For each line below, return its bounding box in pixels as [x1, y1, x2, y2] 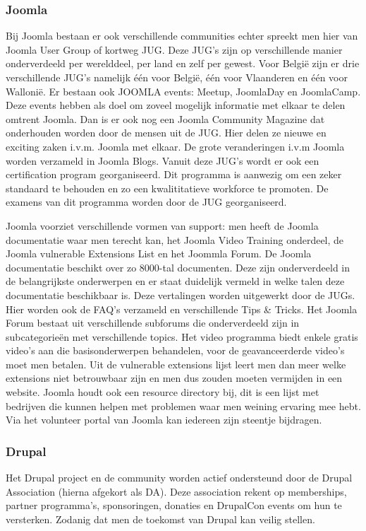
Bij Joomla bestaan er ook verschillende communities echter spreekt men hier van [6, 28, 358, 43]
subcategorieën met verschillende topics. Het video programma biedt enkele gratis [6, 329, 358, 344]
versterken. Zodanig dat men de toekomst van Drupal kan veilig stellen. [6, 511, 315, 526]
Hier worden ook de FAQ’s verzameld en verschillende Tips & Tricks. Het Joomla [6, 301, 358, 316]
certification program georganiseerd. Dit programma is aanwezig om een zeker [6, 167, 342, 182]
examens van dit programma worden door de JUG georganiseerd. [6, 194, 287, 209]
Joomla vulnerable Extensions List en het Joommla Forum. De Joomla [6, 246, 312, 261]
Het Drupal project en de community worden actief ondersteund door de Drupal [6, 470, 353, 485]
